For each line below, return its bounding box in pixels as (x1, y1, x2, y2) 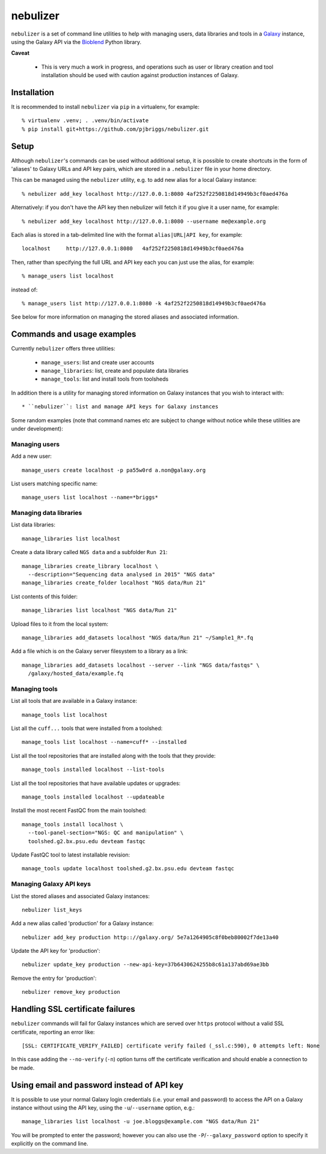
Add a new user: (11, 452, 52, 460)
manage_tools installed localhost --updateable (22, 794, 165, 800)
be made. (11, 1064, 35, 1071)
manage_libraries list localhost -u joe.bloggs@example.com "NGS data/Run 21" (22, 1118, 260, 1125)
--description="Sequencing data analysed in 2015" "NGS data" (28, 571, 216, 578)
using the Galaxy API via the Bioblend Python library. (11, 38, 141, 45)
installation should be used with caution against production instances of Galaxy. (41, 72, 239, 79)
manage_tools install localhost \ (22, 821, 123, 828)
